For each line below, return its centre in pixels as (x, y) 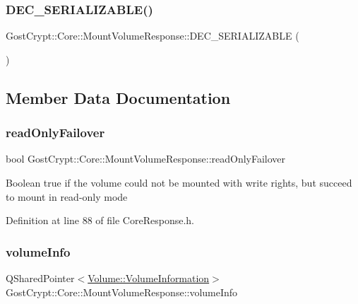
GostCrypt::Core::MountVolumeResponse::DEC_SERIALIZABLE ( (153, 36)
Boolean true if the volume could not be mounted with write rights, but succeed (179, 182)
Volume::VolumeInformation (149, 278)
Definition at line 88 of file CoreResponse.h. (100, 220)
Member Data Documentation (118, 97)
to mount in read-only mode (67, 196)
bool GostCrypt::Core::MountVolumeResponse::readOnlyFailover (146, 159)
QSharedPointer (40, 278)
